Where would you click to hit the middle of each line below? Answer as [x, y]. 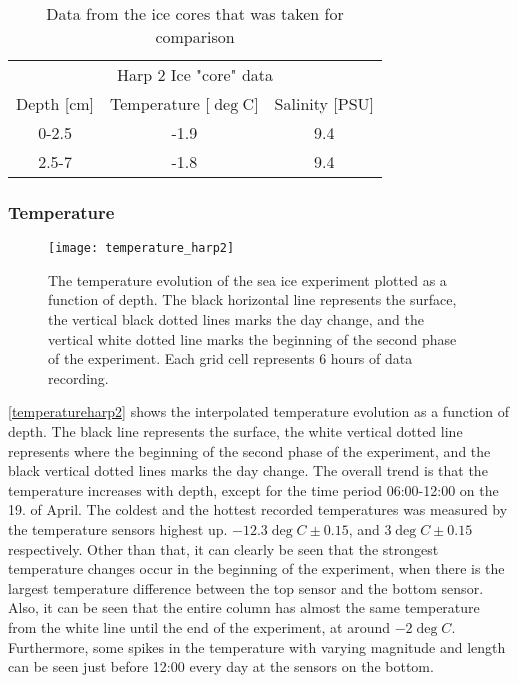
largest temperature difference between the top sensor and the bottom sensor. [246, 587]
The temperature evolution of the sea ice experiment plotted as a [247, 279]
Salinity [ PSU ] [324, 103]
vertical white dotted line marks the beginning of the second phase [252, 338]
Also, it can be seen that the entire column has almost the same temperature [244, 607]
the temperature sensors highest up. [118, 529]
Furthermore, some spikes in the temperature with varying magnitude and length [257, 646]
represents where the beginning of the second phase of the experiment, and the [249, 450]
